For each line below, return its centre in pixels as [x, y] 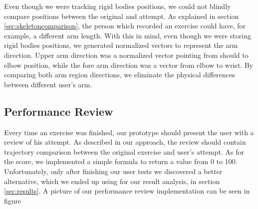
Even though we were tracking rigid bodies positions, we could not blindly [118, 6]
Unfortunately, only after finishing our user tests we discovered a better [113, 171]
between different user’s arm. [48, 84]
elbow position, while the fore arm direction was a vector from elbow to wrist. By [129, 65]
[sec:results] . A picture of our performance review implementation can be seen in [127, 191]
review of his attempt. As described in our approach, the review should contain [125, 142]
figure [13, 200]
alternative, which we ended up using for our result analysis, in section [112, 181]
